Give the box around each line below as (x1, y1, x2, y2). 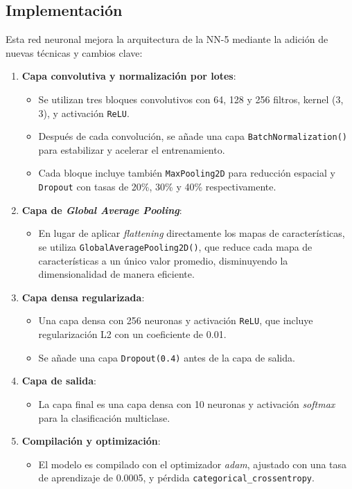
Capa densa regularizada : (21, 290, 145, 304)
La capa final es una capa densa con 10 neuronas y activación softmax (38, 396, 335, 411)
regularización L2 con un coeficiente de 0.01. (38, 327, 227, 341)
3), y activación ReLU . (38, 105, 130, 120)
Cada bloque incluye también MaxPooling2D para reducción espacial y (38, 166, 335, 180)
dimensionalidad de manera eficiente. (38, 267, 195, 281)
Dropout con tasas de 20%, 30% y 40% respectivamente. (38, 179, 276, 194)
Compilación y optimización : (21, 434, 161, 448)
